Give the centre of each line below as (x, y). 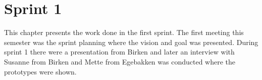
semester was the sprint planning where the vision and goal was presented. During (131, 42)
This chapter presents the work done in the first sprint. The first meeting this (124, 32)
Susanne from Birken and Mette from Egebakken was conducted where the (120, 61)
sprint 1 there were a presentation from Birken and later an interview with (119, 52)
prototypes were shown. (40, 71)
